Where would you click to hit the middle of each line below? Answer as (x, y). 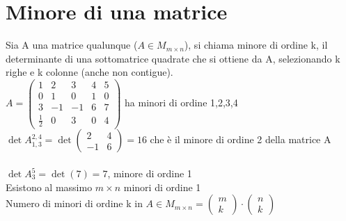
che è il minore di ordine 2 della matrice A (241, 139)
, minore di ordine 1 (150, 173)
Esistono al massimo (49, 187)
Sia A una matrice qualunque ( (72, 45)
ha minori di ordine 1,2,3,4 (181, 103)
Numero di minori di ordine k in (74, 203)
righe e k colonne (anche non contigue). (89, 72)
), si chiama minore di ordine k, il (256, 45)
